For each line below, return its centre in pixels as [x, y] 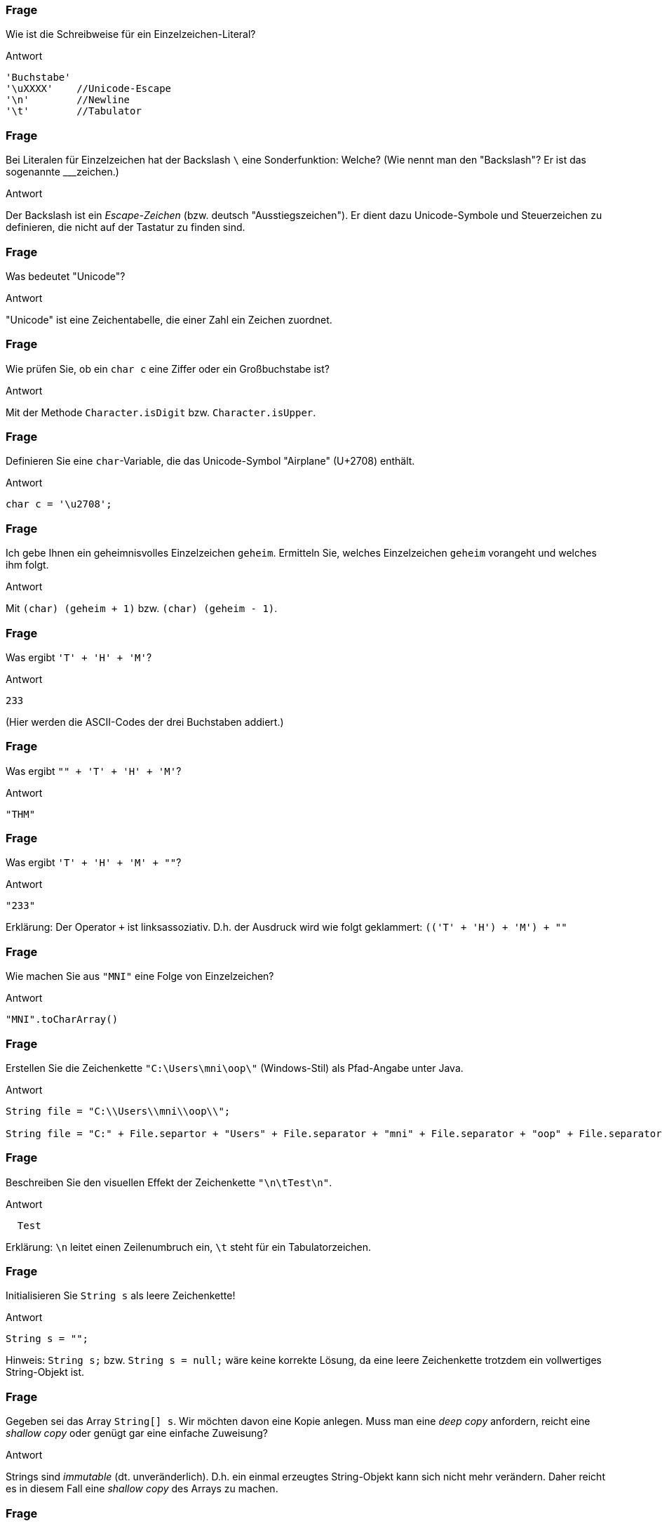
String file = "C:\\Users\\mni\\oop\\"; [118, 1111]
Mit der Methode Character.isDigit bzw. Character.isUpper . [161, 412]
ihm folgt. [27, 565]
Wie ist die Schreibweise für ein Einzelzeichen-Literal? [131, 34]
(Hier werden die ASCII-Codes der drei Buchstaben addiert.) [145, 722]
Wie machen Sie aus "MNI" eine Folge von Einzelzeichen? [140, 976]
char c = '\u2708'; [59, 504]
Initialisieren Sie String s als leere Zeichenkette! [121, 1296]
